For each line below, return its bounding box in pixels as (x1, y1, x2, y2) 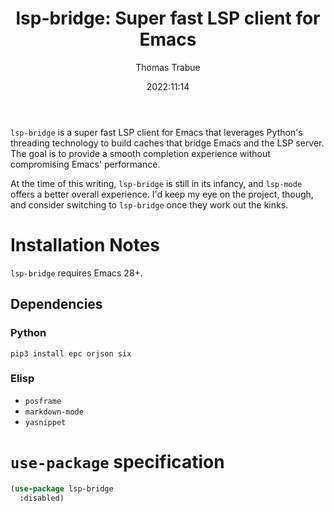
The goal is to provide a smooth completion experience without (10, 147, 271, 159)
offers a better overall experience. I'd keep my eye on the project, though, (10, 188, 314, 200)
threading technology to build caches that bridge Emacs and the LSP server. (10, 137, 325, 149)
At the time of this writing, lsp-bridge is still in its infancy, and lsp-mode (10, 177, 303, 189)
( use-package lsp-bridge (10, 483, 114, 494)
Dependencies (10, 296, 103, 313)
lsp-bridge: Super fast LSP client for (15, 7, 321, 30)
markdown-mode (24, 407, 84, 417)
